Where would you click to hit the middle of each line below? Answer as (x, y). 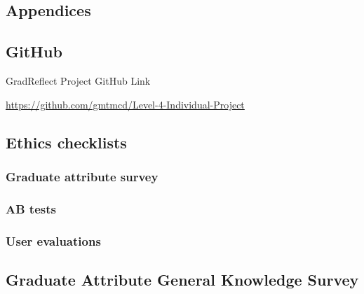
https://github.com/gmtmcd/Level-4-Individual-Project (125, 104)
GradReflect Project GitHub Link (78, 80)
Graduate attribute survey (82, 176)
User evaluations (53, 240)
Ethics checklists (66, 142)
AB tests (31, 208)
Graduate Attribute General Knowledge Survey (182, 279)
